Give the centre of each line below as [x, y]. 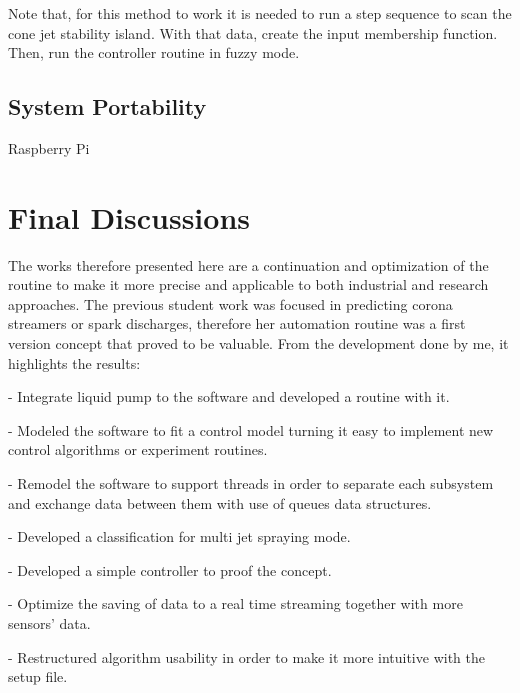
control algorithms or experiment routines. [138, 449]
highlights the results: [74, 362]
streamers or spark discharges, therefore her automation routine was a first [237, 323]
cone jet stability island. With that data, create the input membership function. [253, 32]
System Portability [107, 106]
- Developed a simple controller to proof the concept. [170, 569]
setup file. [38, 676]
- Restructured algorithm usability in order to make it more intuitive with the [246, 656]
